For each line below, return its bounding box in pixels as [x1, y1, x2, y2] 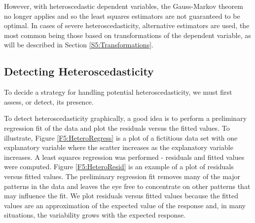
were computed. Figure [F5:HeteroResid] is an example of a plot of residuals [4, 161, 234, 172]
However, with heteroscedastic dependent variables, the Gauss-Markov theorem [4, 1, 243, 11]
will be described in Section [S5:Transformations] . [4, 39, 153, 50]
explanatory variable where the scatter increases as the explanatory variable [4, 142, 233, 152]
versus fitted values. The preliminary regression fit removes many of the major [4, 171, 241, 181]
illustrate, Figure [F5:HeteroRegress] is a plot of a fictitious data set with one [4, 132, 238, 143]
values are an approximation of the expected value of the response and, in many [4, 200, 246, 210]
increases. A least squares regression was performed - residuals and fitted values [4, 151, 245, 162]
